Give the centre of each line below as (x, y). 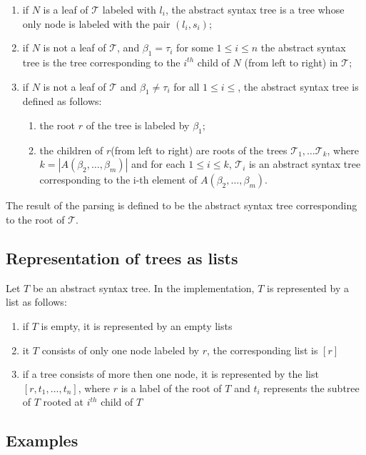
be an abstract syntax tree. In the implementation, (143, 287)
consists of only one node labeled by (120, 350)
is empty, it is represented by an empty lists (137, 325)
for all (187, 86)
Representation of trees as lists (122, 257)
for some (195, 47)
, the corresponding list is (262, 350)
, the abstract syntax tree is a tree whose (255, 9)
